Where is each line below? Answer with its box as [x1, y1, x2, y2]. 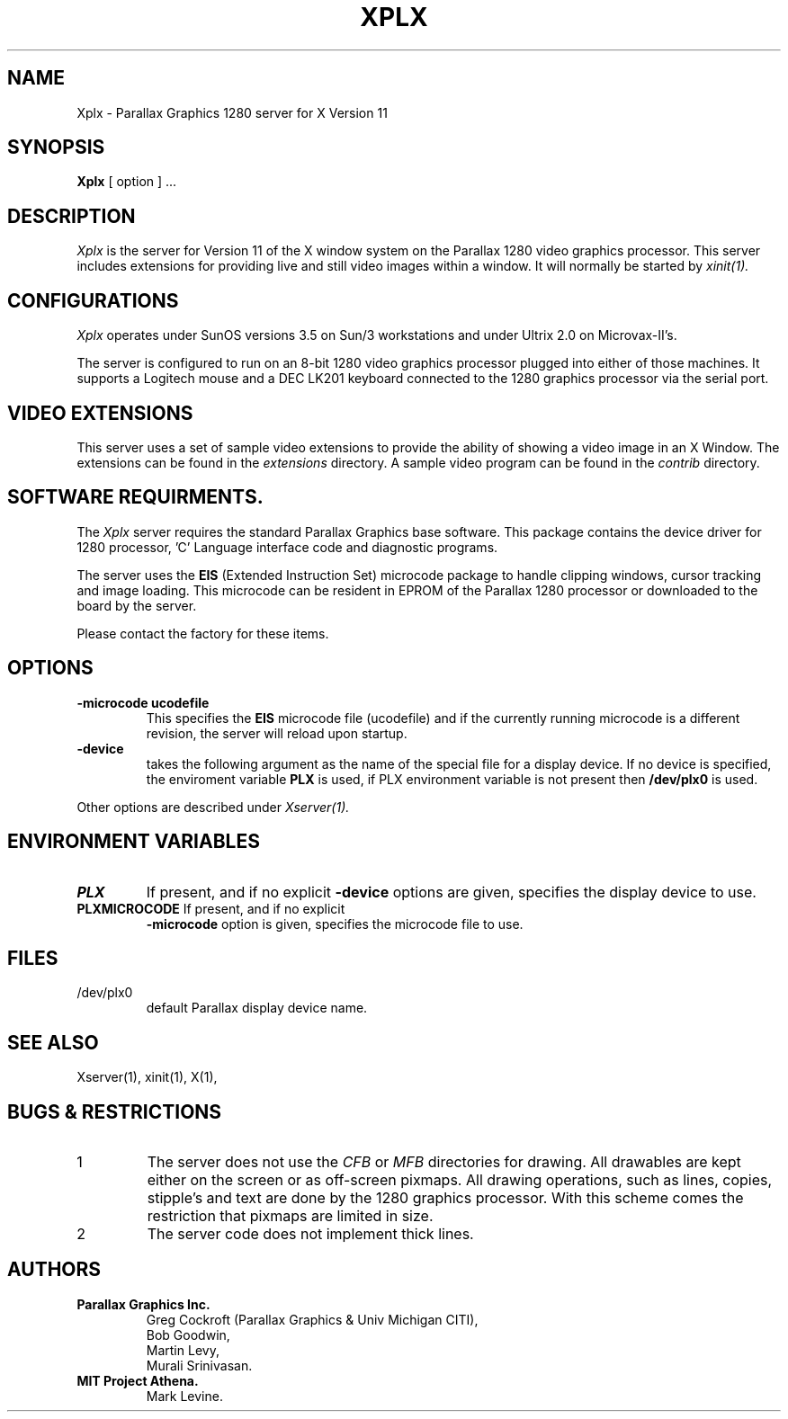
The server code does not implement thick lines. [147, 1225, 474, 1244]
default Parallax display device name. [146, 1000, 368, 1016]
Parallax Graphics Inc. [76, 1296, 210, 1312]
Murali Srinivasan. [146, 1357, 253, 1373]
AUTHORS [7, 1258, 102, 1281]
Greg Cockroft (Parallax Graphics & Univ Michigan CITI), [146, 1311, 479, 1327]
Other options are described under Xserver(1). [76, 799, 350, 815]
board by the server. [76, 597, 197, 613]
